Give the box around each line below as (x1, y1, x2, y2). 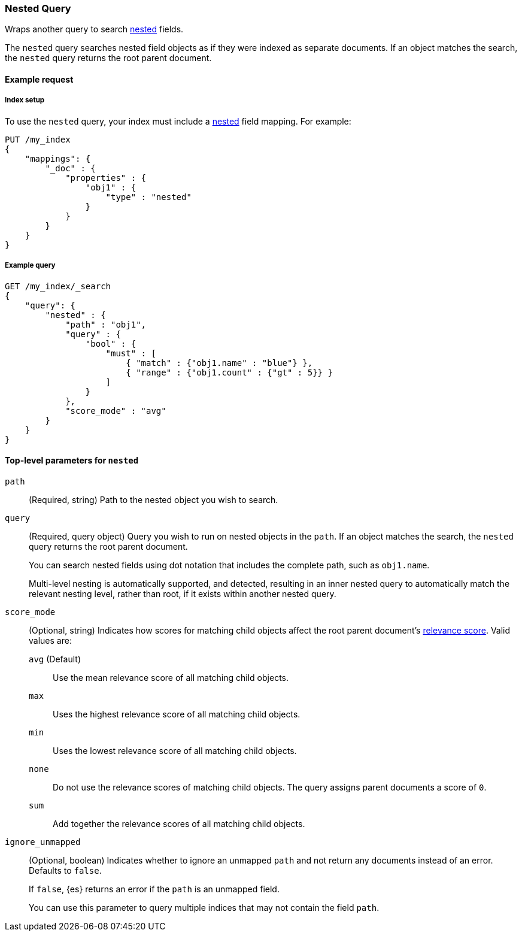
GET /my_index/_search (5, 281, 111, 291)
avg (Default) (29, 653, 81, 664)
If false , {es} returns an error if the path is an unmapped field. (29, 883, 280, 894)
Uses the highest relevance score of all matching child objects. (53, 708, 301, 719)
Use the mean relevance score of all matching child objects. (53, 672, 289, 683)
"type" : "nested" (105, 192, 192, 202)
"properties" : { (65, 172, 147, 183)
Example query (5, 261, 56, 270)
